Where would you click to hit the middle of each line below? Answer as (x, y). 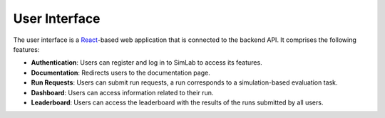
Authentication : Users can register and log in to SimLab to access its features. (147, 63)
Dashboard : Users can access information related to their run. (122, 92)
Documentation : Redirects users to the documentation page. (120, 73)
